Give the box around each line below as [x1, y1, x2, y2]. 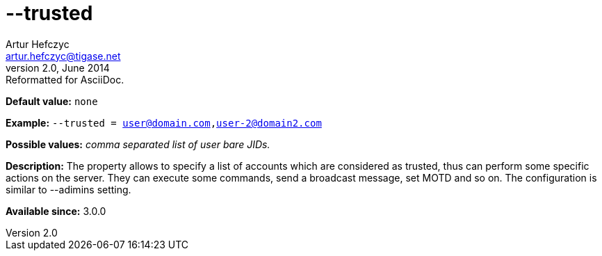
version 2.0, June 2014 [6, 61, 110, 74]
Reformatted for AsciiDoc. [6, 73, 124, 86]
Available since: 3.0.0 [6, 205, 106, 217]
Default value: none [6, 95, 98, 107]
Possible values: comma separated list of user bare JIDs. [6, 138, 270, 150]
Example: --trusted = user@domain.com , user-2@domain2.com [6, 116, 322, 129]
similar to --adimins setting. [6, 183, 131, 195]
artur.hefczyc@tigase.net [6, 49, 121, 62]
